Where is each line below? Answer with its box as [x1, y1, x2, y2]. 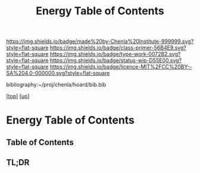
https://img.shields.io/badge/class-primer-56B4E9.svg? [49, 44, 186, 51]
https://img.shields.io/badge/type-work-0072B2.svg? [49, 51, 181, 58]
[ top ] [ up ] [6, 92, 30, 100]
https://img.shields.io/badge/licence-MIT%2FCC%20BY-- [49, 63, 192, 70]
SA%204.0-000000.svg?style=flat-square [6, 70, 110, 77]
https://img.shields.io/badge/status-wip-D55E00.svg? [49, 57, 182, 64]
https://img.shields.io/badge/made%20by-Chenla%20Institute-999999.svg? [6, 38, 194, 45]
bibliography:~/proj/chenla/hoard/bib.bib [6, 81, 107, 88]
